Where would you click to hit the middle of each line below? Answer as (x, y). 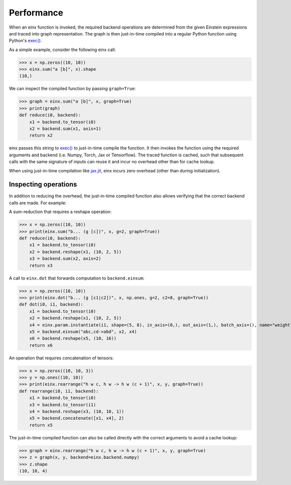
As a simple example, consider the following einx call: (62, 50)
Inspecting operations (43, 184)
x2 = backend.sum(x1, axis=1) (65, 129)
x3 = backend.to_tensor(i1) (63, 405)
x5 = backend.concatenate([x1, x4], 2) (77, 418)
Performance (36, 13)
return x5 (41, 425)
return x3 (41, 265)
